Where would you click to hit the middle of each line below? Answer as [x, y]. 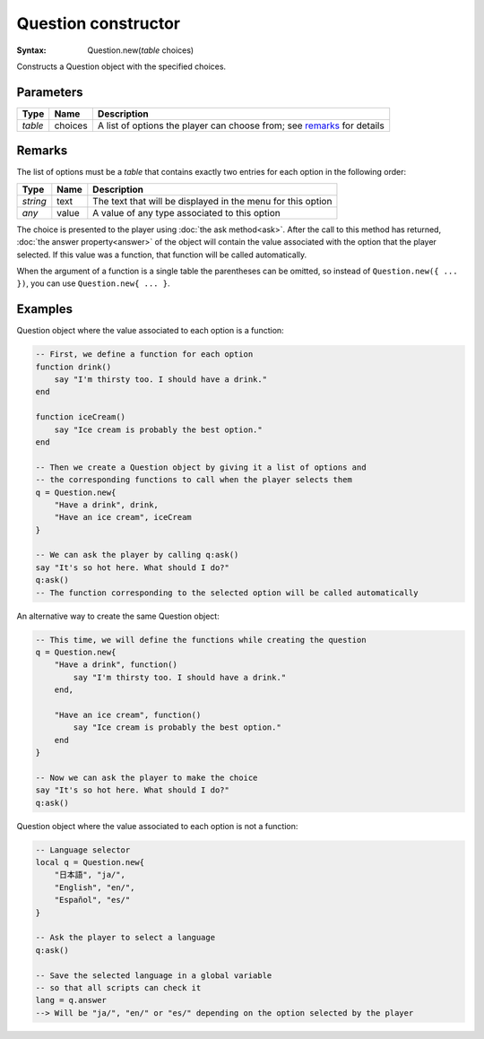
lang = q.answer [71, 1000]
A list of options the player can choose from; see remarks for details [241, 126]
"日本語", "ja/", [90, 875]
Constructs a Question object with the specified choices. [121, 66]
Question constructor [99, 23]
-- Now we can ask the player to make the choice [147, 777]
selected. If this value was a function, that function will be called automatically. [162, 255]
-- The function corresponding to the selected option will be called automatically [227, 593]
